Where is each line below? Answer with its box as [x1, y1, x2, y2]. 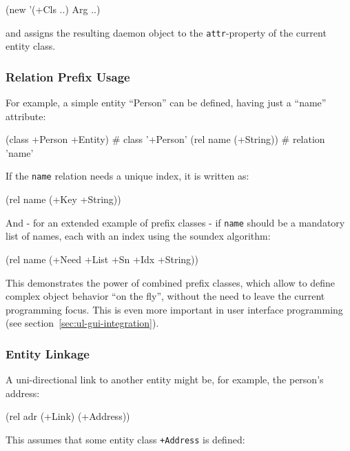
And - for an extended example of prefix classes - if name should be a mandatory [6, 215, 345, 229]
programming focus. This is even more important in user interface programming [6, 302, 343, 316]
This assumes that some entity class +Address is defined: [6, 432, 245, 446]
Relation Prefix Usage [6, 68, 130, 85]
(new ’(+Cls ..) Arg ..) [6, 2, 101, 16]
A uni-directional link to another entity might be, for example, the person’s [6, 372, 324, 387]
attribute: [6, 108, 46, 123]
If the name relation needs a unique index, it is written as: [6, 169, 249, 183]
